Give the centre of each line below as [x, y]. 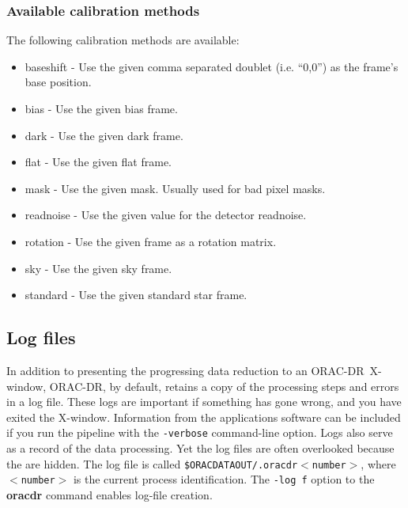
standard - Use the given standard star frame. [136, 295]
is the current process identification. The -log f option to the [224, 479]
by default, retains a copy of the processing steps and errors [254, 386]
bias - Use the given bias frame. [101, 108]
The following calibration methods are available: [123, 40]
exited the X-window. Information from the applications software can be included [204, 417]
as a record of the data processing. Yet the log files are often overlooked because [200, 447]
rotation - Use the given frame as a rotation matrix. [151, 241]
